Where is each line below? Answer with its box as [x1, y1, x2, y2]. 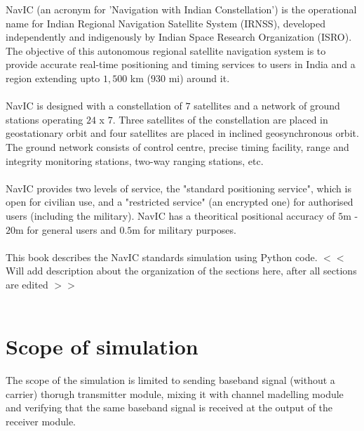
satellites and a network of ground [194, 98, 340, 113]
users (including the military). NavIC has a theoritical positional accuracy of [6, 208, 335, 223]
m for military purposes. [132, 222, 236, 237]
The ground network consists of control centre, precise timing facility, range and [6, 139, 349, 154]
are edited [6, 277, 48, 291]
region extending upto [6, 70, 100, 85]
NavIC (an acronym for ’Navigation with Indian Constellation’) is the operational [6, 2, 357, 16]
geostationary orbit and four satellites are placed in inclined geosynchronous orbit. [6, 126, 359, 140]
